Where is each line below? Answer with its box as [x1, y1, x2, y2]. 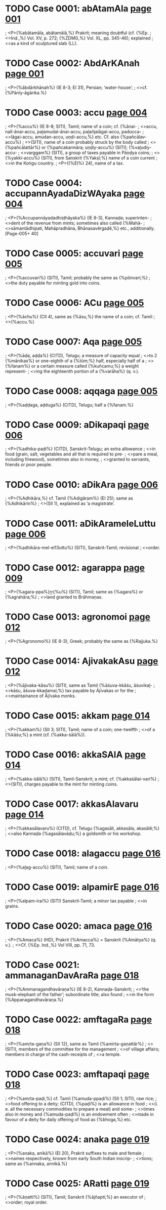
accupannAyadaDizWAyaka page [5, 188, 145, 199]
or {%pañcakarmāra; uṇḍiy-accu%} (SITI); [41, 144, 128, 150]
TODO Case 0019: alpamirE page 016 [5, 881, 160, 893]
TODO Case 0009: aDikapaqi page [5, 419, 149, 430]
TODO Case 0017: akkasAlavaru [5, 798, 139, 810]
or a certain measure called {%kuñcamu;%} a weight [31, 363, 139, 369]
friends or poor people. [5, 461, 52, 467]
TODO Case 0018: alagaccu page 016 [5, 848, 161, 859]
